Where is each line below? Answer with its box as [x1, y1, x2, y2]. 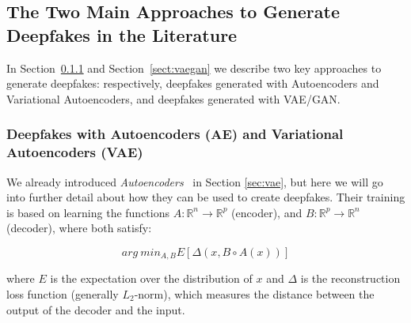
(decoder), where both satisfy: [6, 220, 152, 236]
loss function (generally [6, 285, 119, 302]
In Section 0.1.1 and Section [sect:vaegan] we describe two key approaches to [6, 59, 382, 76]
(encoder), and [231, 204, 303, 220]
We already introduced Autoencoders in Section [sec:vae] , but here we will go [6, 173, 383, 190]
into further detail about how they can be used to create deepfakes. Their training [6, 189, 405, 205]
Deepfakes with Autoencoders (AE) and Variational [6, 124, 344, 144]
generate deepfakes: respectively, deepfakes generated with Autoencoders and [6, 75, 379, 92]
